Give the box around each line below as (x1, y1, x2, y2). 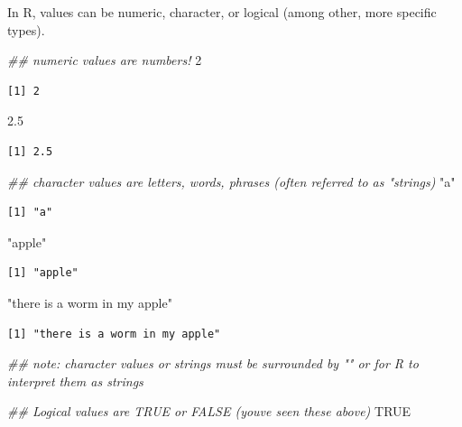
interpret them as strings (7, 371, 143, 390)
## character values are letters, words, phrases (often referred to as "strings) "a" (7, 172, 456, 190)
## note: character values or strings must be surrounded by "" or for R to (7, 354, 419, 373)
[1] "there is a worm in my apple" (7, 327, 221, 340)
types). (7, 20, 45, 39)
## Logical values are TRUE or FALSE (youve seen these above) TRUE (7, 402, 411, 421)
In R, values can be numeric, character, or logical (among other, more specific (7, 3, 437, 21)
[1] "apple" (7, 266, 79, 280)
